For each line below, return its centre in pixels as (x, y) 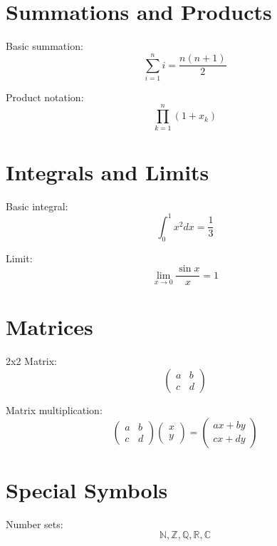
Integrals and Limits (108, 171)
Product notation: (45, 97)
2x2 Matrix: (32, 361)
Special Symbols (87, 489)
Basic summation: (45, 46)
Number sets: (35, 524)
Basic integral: (37, 206)
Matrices (49, 327)
